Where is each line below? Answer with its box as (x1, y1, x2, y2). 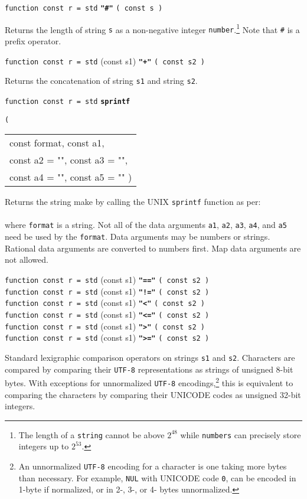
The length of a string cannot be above (18, 428, 165, 441)
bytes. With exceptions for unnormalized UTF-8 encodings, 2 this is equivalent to (5, 375, 293, 389)
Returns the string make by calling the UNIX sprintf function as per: (5, 195, 261, 208)
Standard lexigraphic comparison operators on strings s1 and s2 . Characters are (5, 351, 295, 363)
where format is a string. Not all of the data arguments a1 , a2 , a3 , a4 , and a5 (5, 218, 287, 231)
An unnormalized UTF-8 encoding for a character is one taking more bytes (18, 459, 287, 472)
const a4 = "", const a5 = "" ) (9, 170, 132, 184)
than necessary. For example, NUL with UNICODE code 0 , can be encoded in (18, 471, 296, 484)
